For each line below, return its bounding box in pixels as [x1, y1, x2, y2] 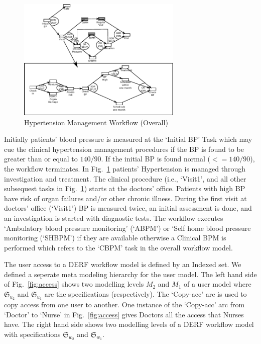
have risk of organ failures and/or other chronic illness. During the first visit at [4, 193, 247, 203]
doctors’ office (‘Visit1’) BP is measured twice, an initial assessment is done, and [4, 203, 252, 213]
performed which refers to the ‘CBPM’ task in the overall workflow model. [4, 242, 233, 252]
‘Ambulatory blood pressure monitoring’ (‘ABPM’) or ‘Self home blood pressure [4, 222, 251, 233]
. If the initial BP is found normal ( [101, 153, 210, 164]
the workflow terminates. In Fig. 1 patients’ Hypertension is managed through [4, 163, 245, 174]
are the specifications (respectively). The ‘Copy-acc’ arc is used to [44, 289, 247, 299]
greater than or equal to [4, 153, 78, 164]
